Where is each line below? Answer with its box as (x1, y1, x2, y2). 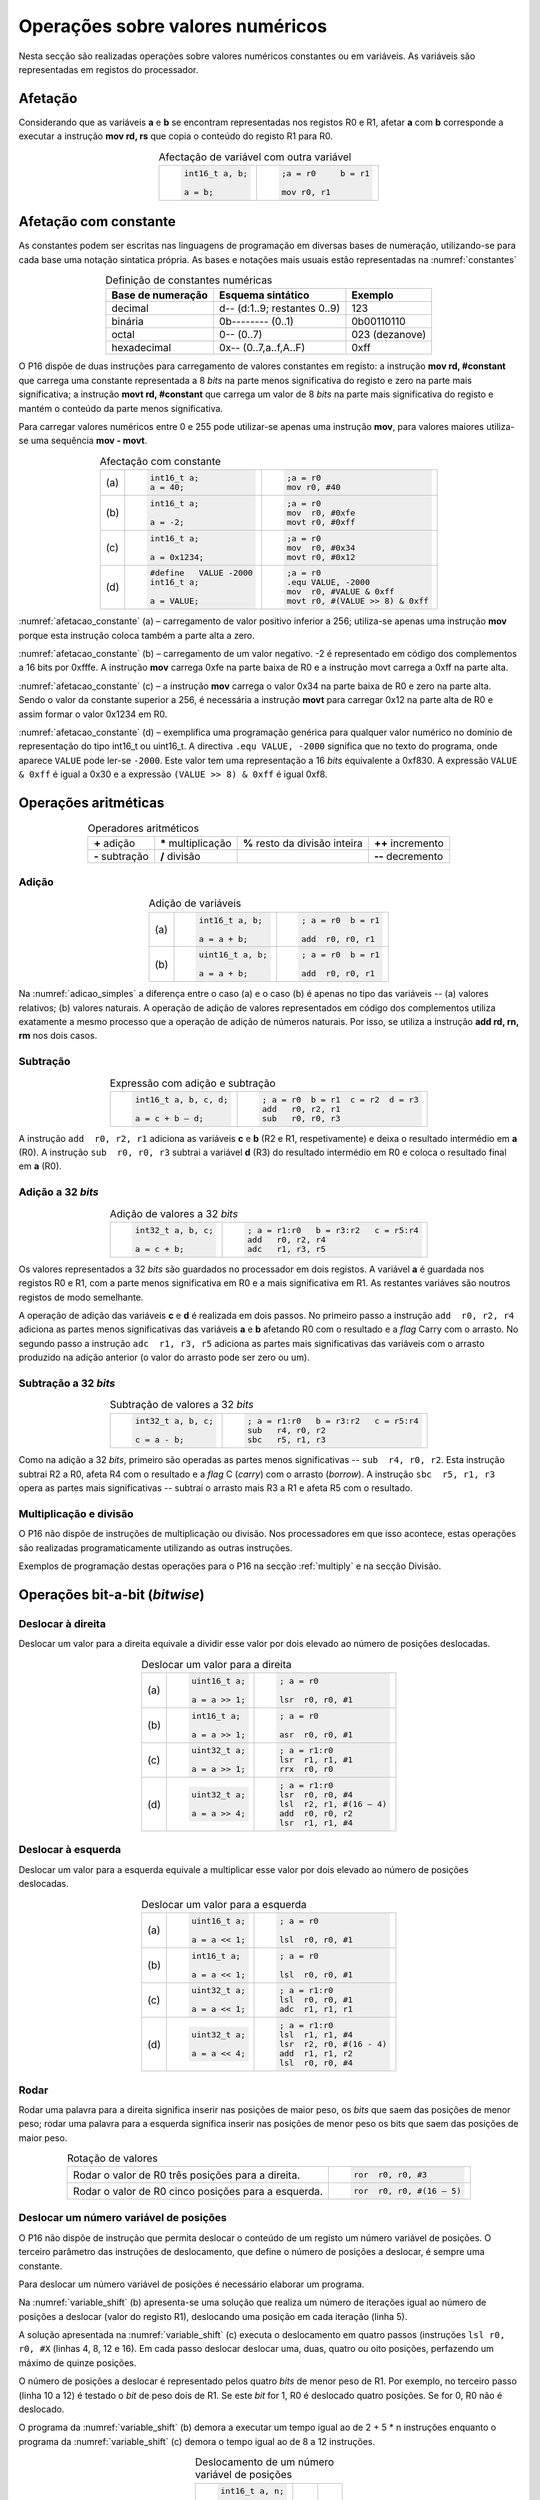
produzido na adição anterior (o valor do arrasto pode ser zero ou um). (18, 1351, 310, 1364)
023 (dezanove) (351, 328, 427, 342)
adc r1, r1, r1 (278, 2004, 354, 2015)
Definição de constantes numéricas (105, 273, 273, 287)
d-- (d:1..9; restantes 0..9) (218, 301, 340, 315)
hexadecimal (111, 341, 172, 355)
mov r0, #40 (286, 482, 341, 493)
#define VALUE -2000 (150, 568, 254, 579)
